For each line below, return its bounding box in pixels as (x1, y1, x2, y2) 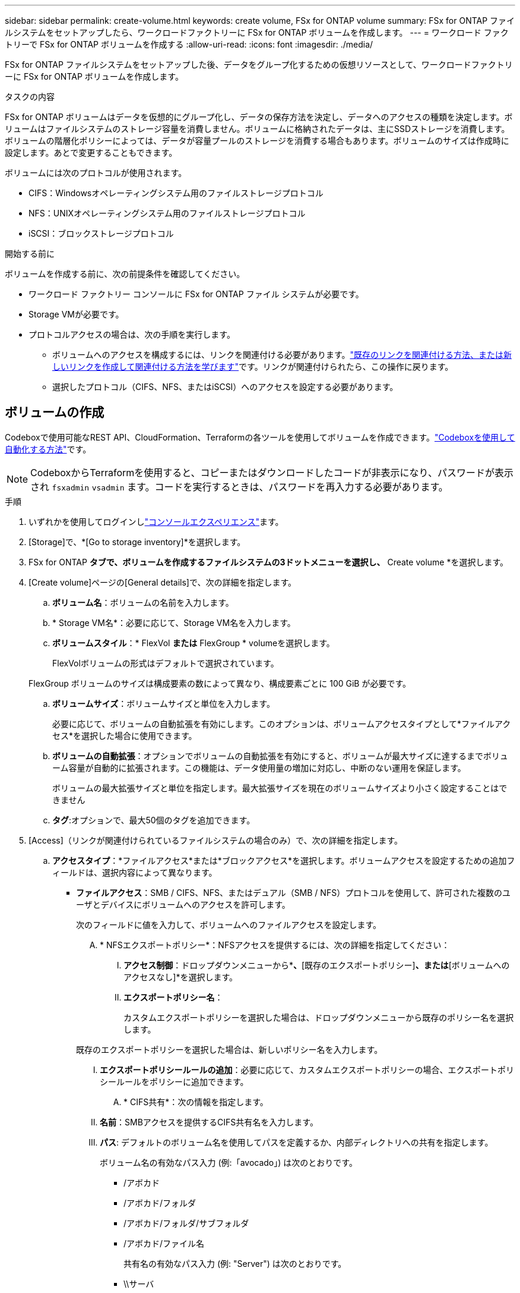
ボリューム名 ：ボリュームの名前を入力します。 (52, 597, 234, 608)
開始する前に (5, 248, 55, 259)
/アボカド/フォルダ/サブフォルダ (123, 1218, 249, 1228)
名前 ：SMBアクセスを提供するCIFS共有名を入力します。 (100, 1116, 318, 1127)
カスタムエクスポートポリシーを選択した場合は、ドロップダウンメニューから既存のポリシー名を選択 (123, 1012, 514, 1023)
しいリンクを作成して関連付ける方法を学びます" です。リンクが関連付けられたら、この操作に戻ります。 (52, 361, 454, 372)
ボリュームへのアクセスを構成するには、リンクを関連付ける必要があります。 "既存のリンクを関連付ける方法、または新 (52, 350, 512, 360)
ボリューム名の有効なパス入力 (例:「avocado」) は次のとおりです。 (100, 1157, 357, 1168)
